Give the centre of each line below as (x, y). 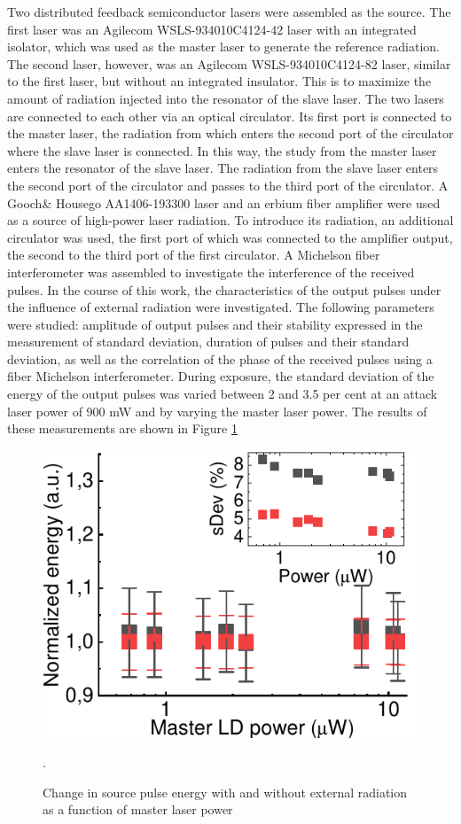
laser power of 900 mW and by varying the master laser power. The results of (217, 411)
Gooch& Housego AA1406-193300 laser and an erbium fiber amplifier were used (224, 202)
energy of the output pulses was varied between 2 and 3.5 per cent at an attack (223, 394)
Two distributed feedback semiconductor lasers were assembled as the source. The (229, 12)
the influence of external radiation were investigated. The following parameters (221, 307)
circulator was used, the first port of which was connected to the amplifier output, (230, 237)
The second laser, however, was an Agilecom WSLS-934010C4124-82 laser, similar (229, 63)
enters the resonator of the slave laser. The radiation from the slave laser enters (223, 168)
